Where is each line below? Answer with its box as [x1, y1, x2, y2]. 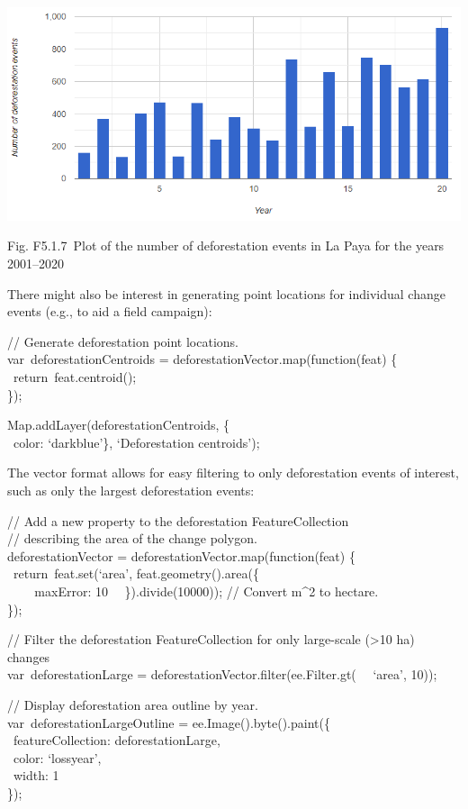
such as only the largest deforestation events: [7, 480, 255, 499]
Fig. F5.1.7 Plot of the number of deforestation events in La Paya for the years [7, 236, 445, 255]
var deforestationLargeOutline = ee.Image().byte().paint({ [7, 713, 330, 732]
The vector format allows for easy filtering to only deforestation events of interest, [7, 463, 459, 482]
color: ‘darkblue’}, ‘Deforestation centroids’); [13, 432, 260, 451]
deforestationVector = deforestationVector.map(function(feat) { [7, 546, 355, 565]
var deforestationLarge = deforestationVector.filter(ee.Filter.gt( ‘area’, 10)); [7, 665, 437, 684]
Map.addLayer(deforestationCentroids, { [7, 415, 230, 434]
